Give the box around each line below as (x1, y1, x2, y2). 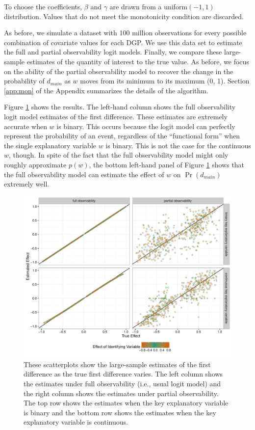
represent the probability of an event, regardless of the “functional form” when (4, 131, 240, 141)
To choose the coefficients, (4, 1, 82, 11)
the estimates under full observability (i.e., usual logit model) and (24, 378, 221, 389)
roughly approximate (4, 159, 67, 169)
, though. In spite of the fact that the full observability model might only (9, 150, 229, 160)
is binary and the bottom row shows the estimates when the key (24, 407, 216, 417)
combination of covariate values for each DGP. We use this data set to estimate (4, 37, 242, 47)
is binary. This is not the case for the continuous (105, 140, 251, 150)
